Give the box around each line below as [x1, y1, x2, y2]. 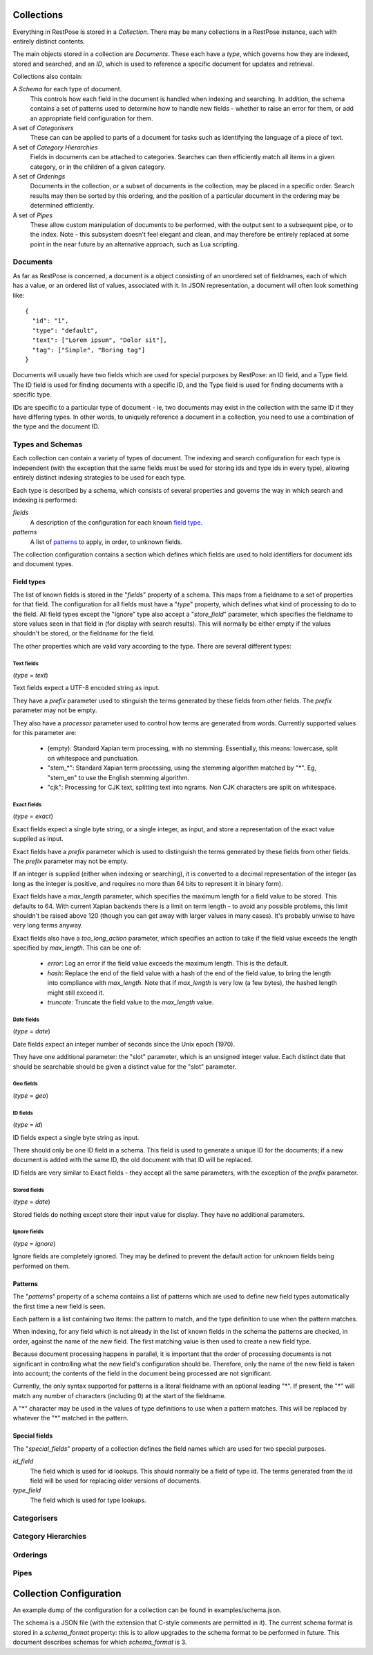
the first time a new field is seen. [12, 1302, 106, 1310]
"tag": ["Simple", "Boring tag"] [32, 346, 146, 354]
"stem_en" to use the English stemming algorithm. [47, 773, 190, 781]
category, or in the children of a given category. [30, 163, 166, 171]
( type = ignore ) [12, 1240, 56, 1248]
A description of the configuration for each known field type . [30, 518, 203, 526]
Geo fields [12, 1080, 38, 1087]
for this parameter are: [12, 729, 77, 737]
